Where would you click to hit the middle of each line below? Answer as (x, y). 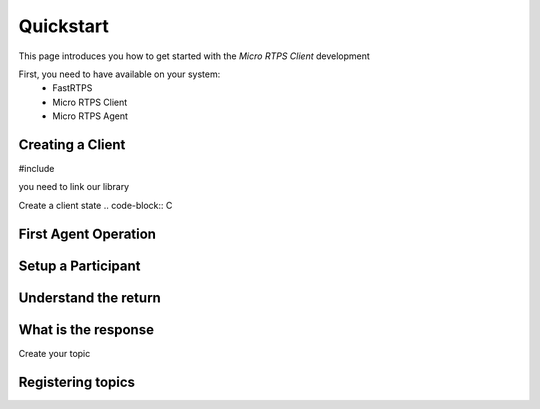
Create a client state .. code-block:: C (95, 205)
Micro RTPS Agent (90, 116)
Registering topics (76, 381)
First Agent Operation (87, 233)
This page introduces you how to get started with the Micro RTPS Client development (194, 56)
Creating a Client (72, 144)
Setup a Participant (79, 265)
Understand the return (90, 297)
